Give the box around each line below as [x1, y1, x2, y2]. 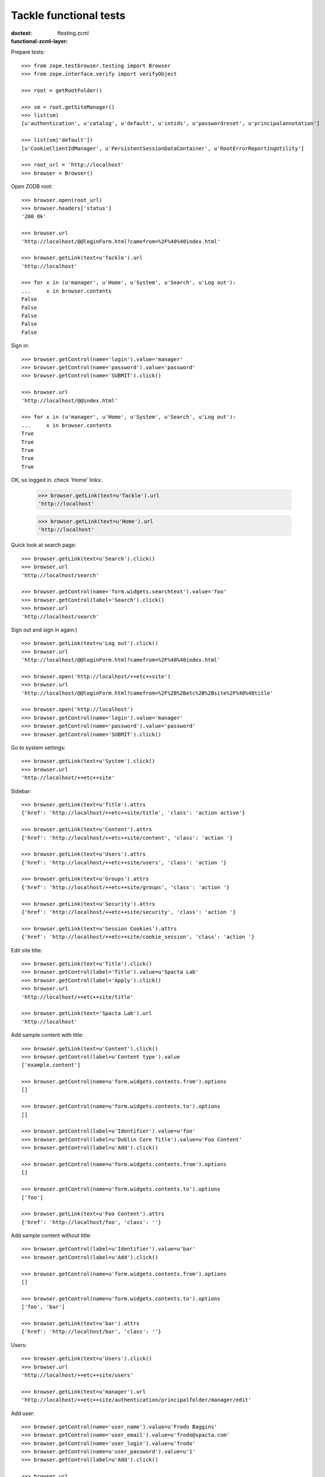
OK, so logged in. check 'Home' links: [11, 476, 103, 484]
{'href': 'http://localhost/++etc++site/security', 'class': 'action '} [21, 909, 236, 916]
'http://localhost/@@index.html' [21, 397, 118, 404]
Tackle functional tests [11, 9, 126, 22]
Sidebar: [11, 788, 32, 795]
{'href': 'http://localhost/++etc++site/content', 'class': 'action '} [21, 834, 233, 841]
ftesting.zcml [57, 30, 89, 37]
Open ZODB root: [11, 183, 53, 190]
